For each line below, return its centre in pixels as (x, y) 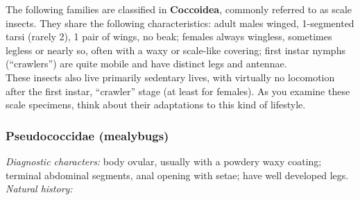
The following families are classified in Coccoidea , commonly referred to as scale (179, 9)
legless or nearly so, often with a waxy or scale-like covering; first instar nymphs (175, 50)
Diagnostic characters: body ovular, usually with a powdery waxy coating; (164, 161)
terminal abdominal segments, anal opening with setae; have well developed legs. (177, 175)
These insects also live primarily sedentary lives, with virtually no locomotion (170, 77)
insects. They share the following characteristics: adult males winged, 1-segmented (180, 23)
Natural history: (39, 189)
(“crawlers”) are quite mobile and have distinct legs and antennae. (146, 64)
